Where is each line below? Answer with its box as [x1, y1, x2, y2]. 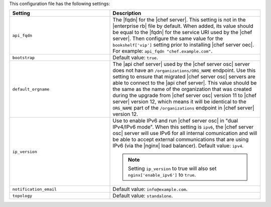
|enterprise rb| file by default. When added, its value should [112, 22, 253, 29]
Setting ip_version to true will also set [128, 165, 217, 172]
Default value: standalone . [112, 192, 173, 199]
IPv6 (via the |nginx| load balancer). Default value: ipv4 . [112, 142, 244, 149]
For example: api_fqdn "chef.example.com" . [112, 47, 213, 54]
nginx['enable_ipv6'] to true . [128, 171, 196, 178]
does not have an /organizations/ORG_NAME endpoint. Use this [112, 67, 256, 74]
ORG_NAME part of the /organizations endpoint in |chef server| [112, 104, 254, 111]
